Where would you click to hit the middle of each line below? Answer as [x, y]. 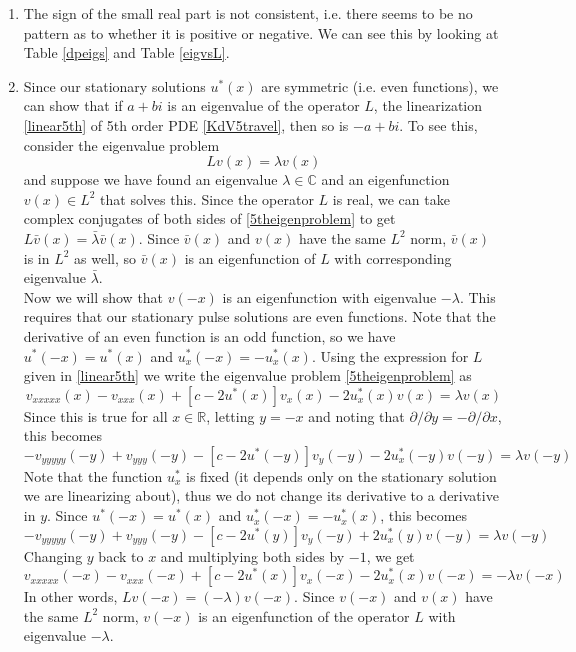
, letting [230, 415]
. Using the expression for [390, 355]
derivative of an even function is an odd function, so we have [209, 335]
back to [121, 555]
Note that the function [93, 475]
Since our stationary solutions [114, 85]
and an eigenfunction [385, 179]
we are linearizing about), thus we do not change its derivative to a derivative [261, 495]
